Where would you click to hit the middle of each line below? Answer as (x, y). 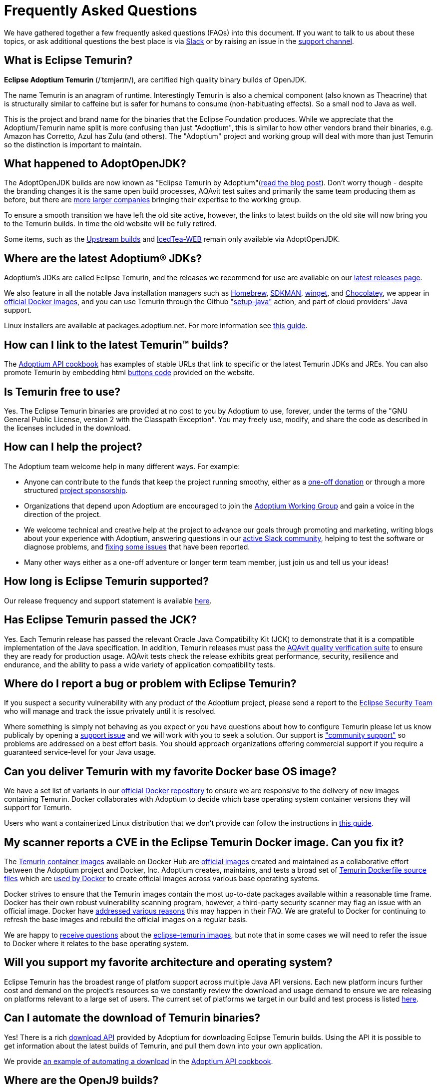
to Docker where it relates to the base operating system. (96, 944)
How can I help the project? (73, 447)
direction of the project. (63, 514)
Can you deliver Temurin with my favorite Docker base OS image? (171, 771)
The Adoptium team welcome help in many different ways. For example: (122, 466)
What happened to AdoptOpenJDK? (95, 164)
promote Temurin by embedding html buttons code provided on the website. (129, 373)
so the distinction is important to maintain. (73, 144)
